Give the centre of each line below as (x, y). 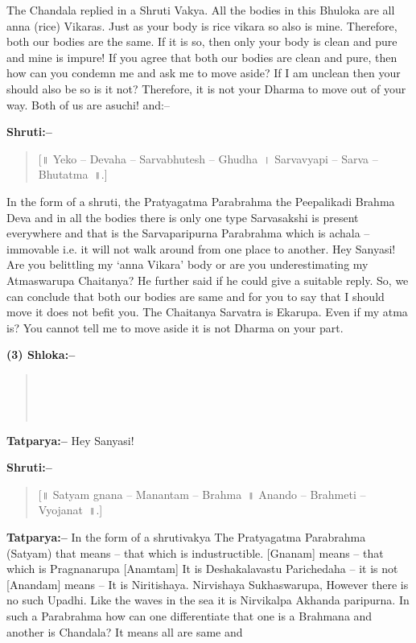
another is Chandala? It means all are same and (125, 631)
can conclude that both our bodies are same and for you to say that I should (196, 296)
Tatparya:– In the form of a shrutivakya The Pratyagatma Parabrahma (186, 537)
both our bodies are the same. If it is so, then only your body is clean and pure (202, 41)
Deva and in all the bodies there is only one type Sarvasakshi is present (183, 217)
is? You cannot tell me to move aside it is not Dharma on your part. (175, 327)
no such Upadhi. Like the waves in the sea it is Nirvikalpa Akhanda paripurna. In (208, 600)
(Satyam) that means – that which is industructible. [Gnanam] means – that (195, 552)
